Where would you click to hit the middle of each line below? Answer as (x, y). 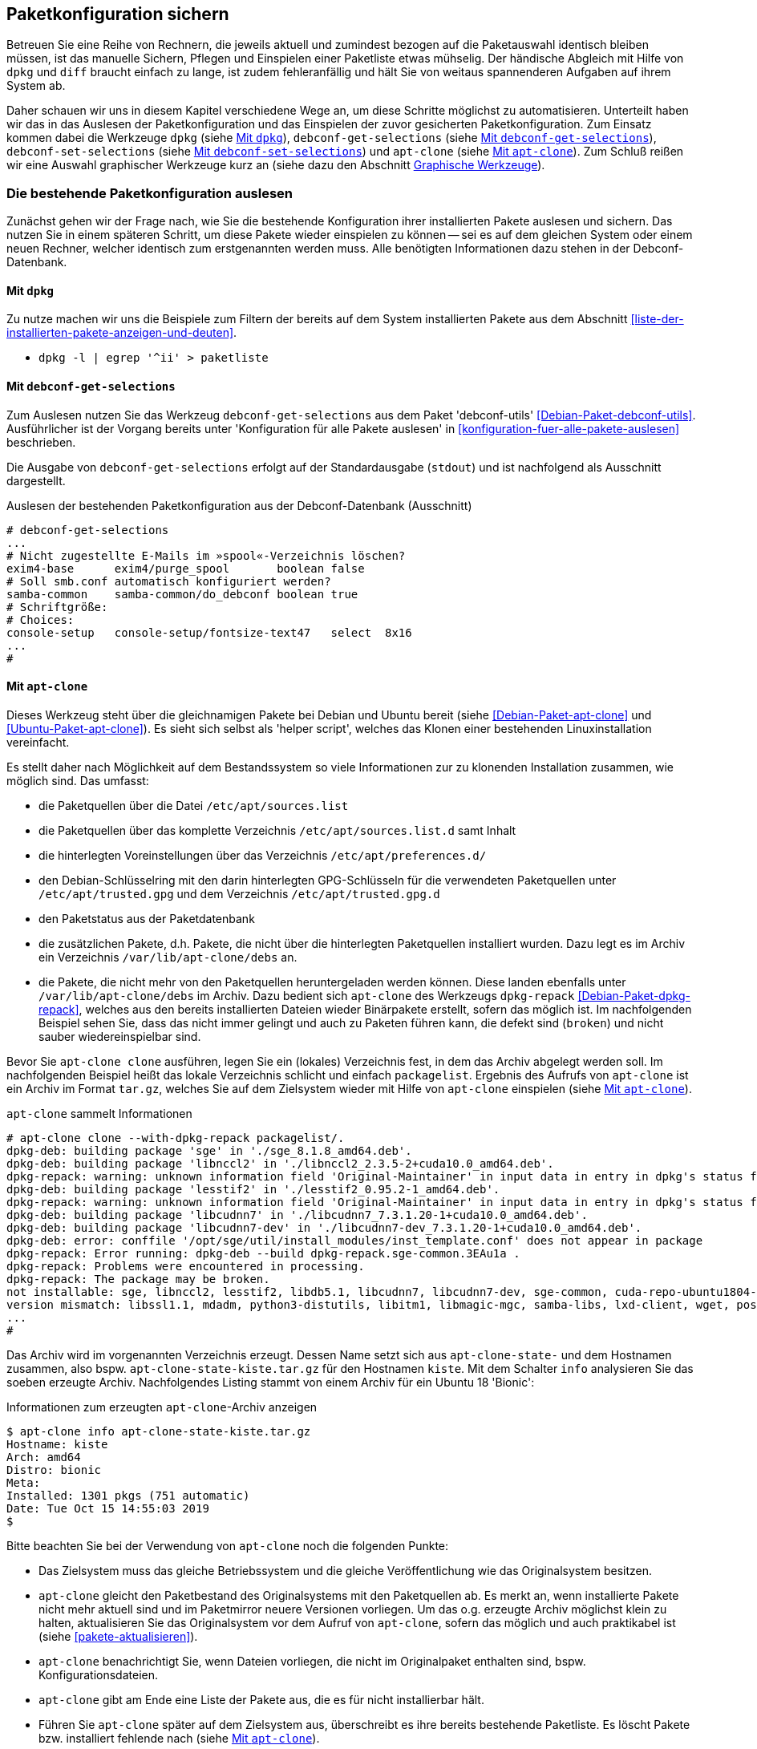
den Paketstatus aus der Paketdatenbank (147, 918)
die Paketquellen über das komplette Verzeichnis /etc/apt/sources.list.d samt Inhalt (277, 830)
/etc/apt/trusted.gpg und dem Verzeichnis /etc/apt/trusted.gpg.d (239, 893)
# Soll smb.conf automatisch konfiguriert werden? (169, 581)
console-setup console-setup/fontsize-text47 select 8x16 (209, 632)
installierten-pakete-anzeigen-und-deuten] (120, 333)
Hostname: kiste (57, 1444)
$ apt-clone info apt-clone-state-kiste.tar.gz (159, 1431)
